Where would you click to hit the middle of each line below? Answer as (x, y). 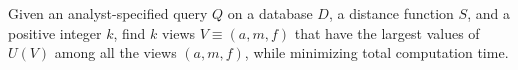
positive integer (55, 32)
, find (129, 32)
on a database (270, 13)
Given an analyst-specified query (108, 13)
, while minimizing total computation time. (376, 52)
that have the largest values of (387, 32)
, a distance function (391, 13)
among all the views (115, 52)
